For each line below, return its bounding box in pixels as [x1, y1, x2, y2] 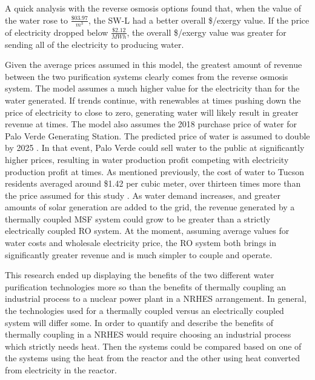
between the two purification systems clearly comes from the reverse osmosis [5, 70, 288, 82]
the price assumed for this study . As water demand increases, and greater [5, 188, 280, 201]
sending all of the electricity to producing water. [5, 38, 184, 50]
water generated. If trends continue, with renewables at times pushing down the [5, 93, 301, 106]
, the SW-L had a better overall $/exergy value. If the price [88, 13, 310, 26]
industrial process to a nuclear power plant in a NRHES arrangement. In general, [5, 292, 307, 305]
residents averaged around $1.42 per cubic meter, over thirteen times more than [5, 177, 301, 190]
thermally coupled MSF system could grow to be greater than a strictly [5, 212, 271, 225]
